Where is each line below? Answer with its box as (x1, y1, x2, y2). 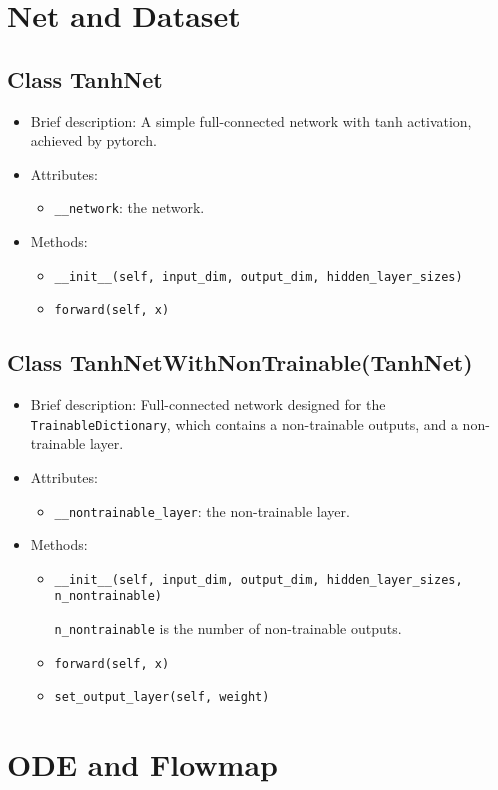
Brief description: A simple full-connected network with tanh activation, (30, 110, 472, 131)
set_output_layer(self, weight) (54, 690, 270, 705)
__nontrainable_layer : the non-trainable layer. (54, 500, 350, 521)
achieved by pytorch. (30, 130, 157, 151)
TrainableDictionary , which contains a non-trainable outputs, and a (30, 413, 458, 434)
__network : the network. (54, 197, 205, 218)
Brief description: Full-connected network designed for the (30, 394, 386, 415)
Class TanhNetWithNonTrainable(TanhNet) (7, 347, 473, 378)
